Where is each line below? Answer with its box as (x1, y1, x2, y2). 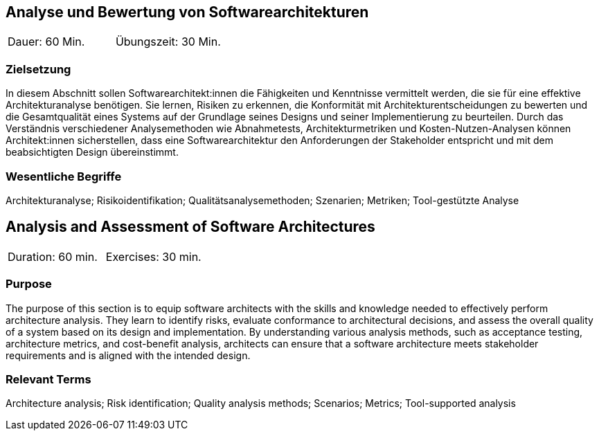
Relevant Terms (6, 372, 91, 386)
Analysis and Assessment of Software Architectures (6, 218, 375, 236)
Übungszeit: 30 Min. (115, 35, 221, 49)
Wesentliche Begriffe (6, 169, 122, 183)
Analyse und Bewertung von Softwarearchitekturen (6, 3, 369, 21)
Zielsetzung (6, 62, 71, 76)
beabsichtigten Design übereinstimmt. (6, 146, 179, 158)
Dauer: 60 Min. (8, 35, 85, 49)
